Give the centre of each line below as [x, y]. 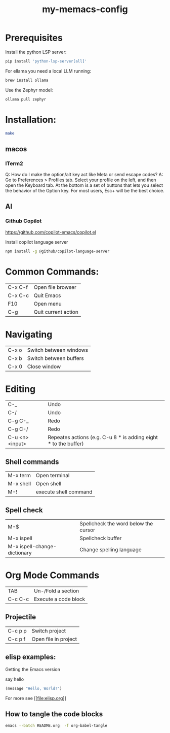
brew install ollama [27, 80]
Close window [44, 366]
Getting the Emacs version [33, 669]
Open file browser [55, 287]
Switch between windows [58, 350]
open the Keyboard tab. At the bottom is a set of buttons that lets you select [84, 185]
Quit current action [56, 312]
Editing [20, 389]
